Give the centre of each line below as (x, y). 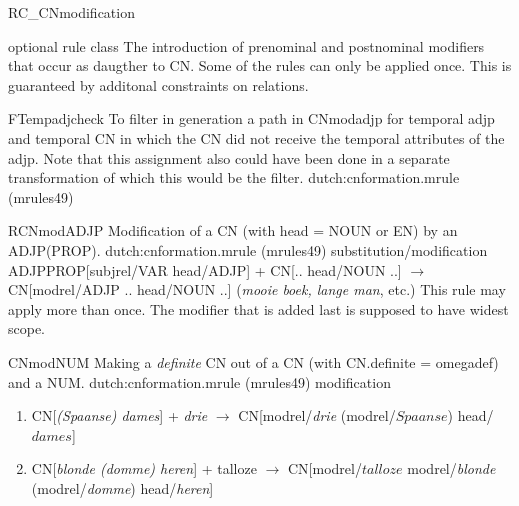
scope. (27, 328)
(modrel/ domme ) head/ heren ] (122, 487)
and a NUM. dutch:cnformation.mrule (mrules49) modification (199, 381)
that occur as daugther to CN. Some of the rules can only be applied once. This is (260, 65)
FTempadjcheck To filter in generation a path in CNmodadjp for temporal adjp (251, 118)
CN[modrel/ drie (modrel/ (317, 415)
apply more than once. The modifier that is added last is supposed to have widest (258, 308)
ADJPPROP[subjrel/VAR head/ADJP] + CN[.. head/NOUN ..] (205, 269)
